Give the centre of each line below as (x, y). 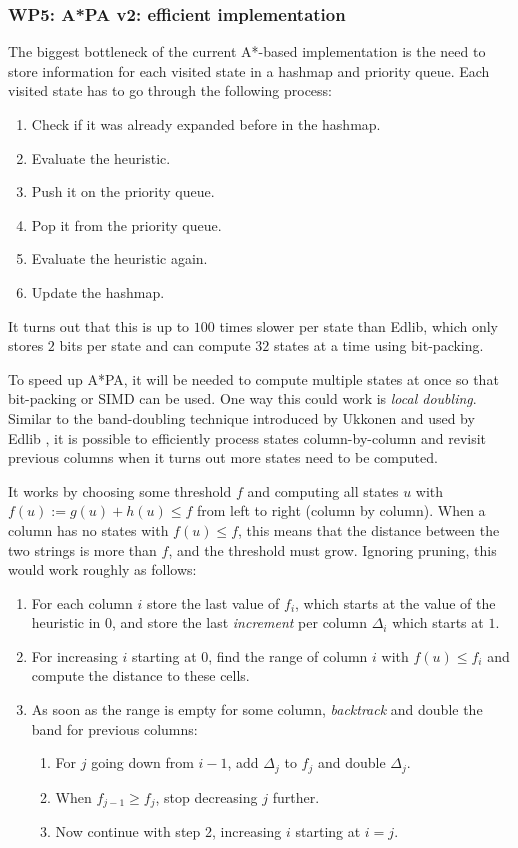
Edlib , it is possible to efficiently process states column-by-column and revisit (247, 437)
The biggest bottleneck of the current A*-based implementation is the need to (247, 51)
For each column (82, 602)
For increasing (74, 655)
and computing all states (323, 490)
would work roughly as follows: (102, 569)
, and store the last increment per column (239, 622)
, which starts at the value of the (395, 602)
